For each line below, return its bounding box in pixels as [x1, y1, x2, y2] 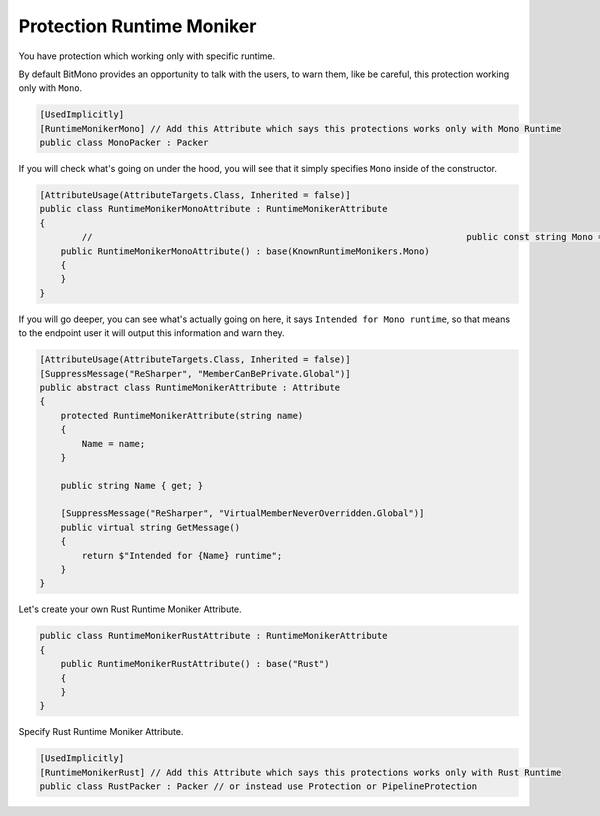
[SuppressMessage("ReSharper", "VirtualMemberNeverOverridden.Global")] [60, 508, 425, 519]
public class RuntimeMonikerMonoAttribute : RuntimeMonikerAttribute [39, 203, 388, 215]
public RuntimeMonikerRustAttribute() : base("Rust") [60, 658, 330, 670]
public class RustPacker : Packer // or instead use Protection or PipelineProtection [39, 781, 478, 792]
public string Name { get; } [60, 480, 204, 491]
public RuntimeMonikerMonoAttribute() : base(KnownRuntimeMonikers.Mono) [60, 245, 430, 257]
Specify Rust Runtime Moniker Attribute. [18, 726, 184, 738]
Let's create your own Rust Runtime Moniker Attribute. [18, 603, 242, 615]
